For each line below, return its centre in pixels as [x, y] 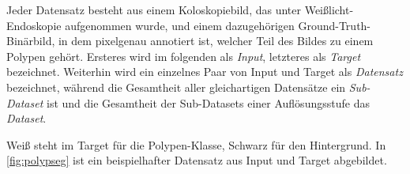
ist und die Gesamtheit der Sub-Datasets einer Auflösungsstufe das [208, 102]
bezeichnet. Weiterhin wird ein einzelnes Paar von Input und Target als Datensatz [205, 72]
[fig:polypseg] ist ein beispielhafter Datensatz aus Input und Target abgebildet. [197, 160]
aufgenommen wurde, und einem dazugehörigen [180, 25]
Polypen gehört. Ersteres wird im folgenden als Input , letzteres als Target [184, 56]
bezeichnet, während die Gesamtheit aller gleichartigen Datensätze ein [176, 87]
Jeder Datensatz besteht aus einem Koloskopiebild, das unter [154, 9]
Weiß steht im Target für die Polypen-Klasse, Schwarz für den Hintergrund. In [196, 144]
